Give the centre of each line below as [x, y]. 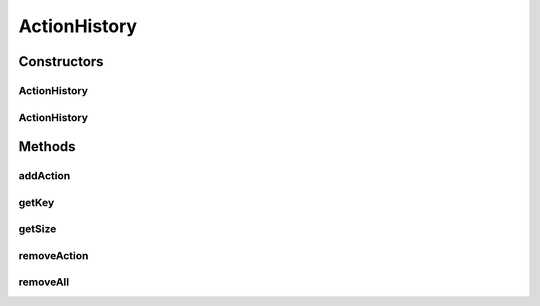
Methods [47, 146]
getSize [37, 229]
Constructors [61, 61]
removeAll [44, 282]
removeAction [53, 255]
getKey [36, 202]
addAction [44, 176]
